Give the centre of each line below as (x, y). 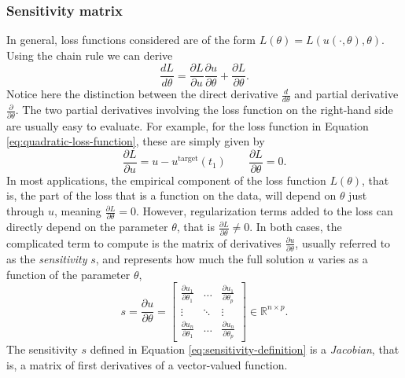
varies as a (343, 258)
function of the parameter (68, 274)
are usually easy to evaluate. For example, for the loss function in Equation (188, 125)
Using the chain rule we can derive (90, 55)
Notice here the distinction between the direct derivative (142, 94)
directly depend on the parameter (87, 227)
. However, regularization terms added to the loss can (265, 211)
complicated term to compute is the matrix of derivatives (144, 242)
